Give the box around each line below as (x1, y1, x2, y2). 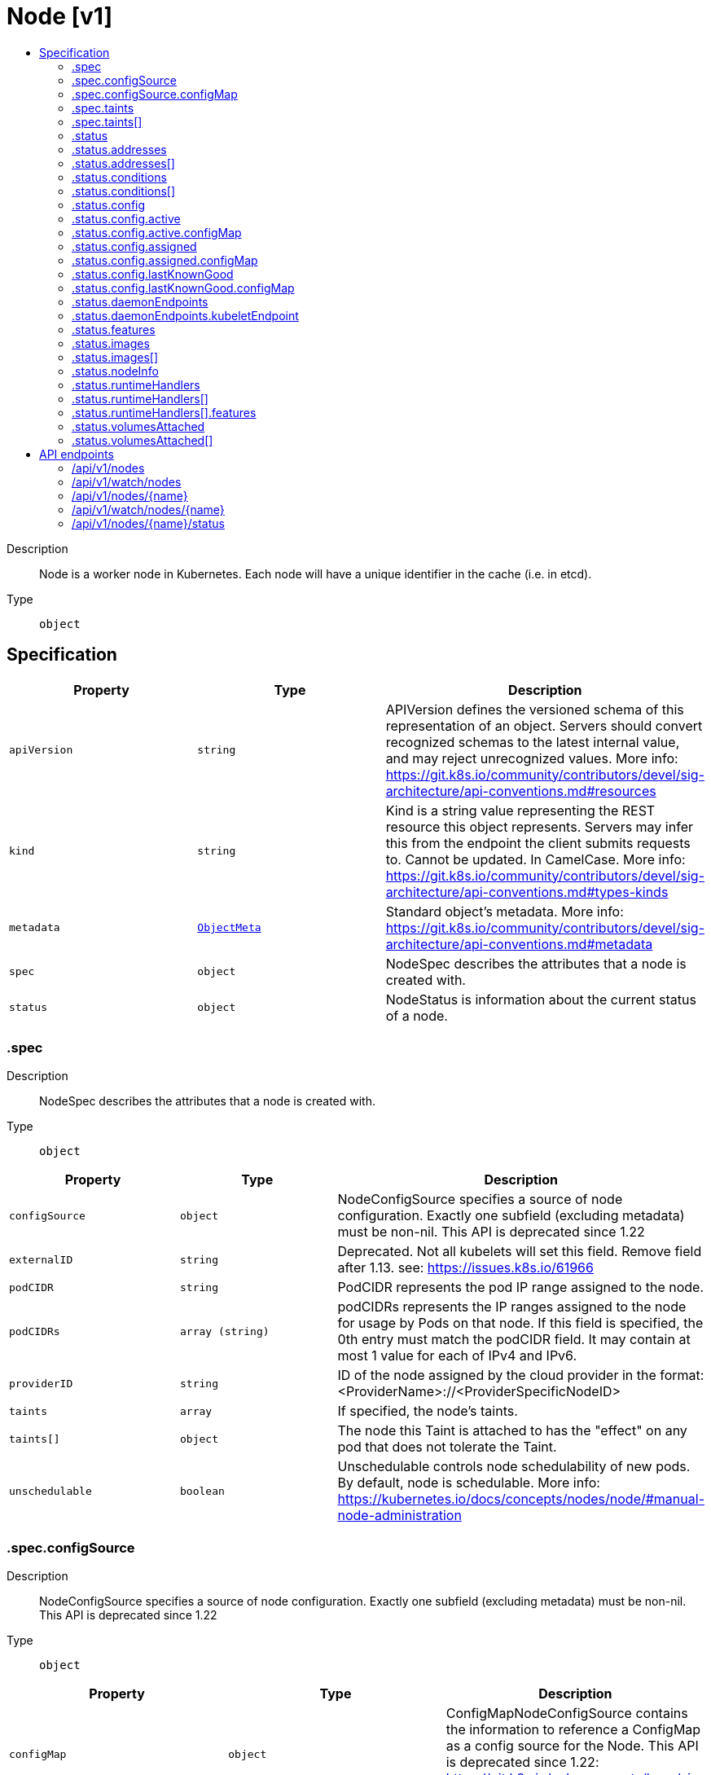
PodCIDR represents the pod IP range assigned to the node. (337, 1279, 704, 1296)
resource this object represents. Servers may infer (385, 818, 693, 835)
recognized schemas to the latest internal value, (385, 733, 680, 750)
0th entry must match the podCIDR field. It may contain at (337, 1331, 691, 1348)
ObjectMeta (197, 921, 261, 934)
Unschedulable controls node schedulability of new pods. (337, 1458, 691, 1475)
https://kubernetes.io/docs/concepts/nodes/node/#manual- (337, 1491, 704, 1508)
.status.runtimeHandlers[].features (72, 405, 257, 420)
